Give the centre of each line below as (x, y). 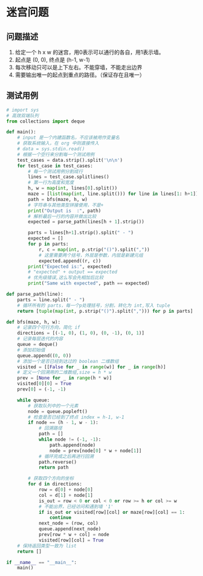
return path (53, 468)
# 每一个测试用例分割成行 (56, 171)
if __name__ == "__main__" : (42, 562)
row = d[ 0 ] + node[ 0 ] (66, 490)
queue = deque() (38, 345)
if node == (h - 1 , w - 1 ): (63, 423)
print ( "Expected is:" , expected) (70, 266)
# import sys (23, 110)
